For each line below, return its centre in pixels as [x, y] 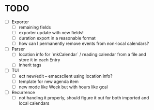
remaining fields [35, 27]
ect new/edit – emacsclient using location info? [66, 76]
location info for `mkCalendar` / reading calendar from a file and [82, 55]
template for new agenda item [49, 81]
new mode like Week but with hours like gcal [63, 87]
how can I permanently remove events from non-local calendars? [84, 43]
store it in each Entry [39, 60]
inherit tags [30, 65]
